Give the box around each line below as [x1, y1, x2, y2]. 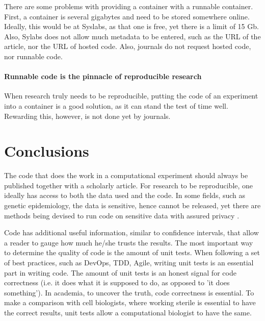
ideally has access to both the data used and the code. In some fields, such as [4, 190, 246, 201]
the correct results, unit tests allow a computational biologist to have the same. [4, 307, 252, 317]
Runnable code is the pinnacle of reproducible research [4, 71, 202, 82]
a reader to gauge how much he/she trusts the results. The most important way [4, 237, 253, 248]
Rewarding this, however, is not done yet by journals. [4, 110, 171, 121]
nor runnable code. [4, 51, 63, 61]
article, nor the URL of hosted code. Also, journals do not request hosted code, [4, 41, 251, 52]
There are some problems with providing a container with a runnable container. [4, 1, 253, 11]
